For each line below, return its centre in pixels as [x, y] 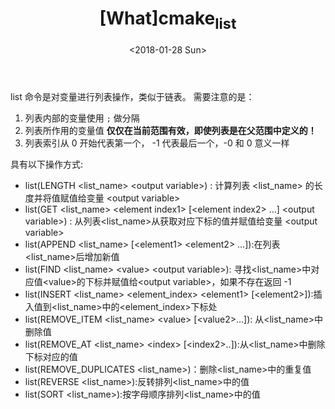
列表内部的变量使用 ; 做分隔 [82, 118]
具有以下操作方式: [47, 164]
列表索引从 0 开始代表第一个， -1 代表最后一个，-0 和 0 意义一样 [157, 143]
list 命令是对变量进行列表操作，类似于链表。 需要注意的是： [132, 96]
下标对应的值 [51, 356]
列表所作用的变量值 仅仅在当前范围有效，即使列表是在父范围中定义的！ [170, 130]
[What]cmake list [168, 20]
